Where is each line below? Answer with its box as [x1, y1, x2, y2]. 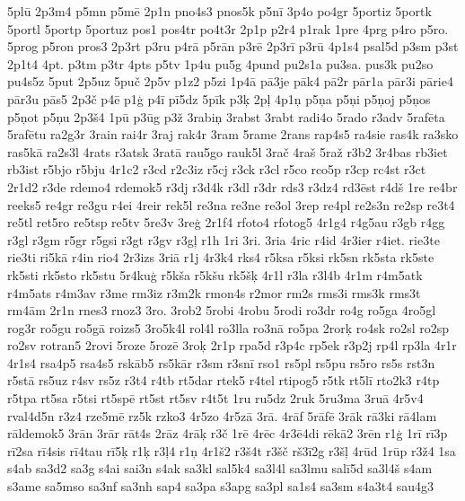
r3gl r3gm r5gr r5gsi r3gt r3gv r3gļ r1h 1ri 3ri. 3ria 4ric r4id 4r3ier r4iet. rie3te [7, 230, 440, 249]
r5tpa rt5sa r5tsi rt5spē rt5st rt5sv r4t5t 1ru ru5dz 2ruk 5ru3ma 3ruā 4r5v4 [7, 389, 424, 408]
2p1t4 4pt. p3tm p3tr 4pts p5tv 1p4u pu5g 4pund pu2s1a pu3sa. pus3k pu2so [7, 54, 434, 73]
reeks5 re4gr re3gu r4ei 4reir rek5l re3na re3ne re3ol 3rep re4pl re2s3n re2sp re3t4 [7, 195, 455, 214]
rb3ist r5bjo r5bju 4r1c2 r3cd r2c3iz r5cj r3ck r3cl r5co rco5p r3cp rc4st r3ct [7, 160, 426, 179]
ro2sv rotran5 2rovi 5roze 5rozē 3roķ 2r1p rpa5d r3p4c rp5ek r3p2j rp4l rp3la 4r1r [7, 336, 457, 355]
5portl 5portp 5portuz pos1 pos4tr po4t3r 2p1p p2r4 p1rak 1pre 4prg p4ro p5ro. [7, 19, 449, 38]
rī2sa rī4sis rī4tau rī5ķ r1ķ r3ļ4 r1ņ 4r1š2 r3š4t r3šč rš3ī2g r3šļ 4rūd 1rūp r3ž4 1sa [7, 441, 456, 460]
